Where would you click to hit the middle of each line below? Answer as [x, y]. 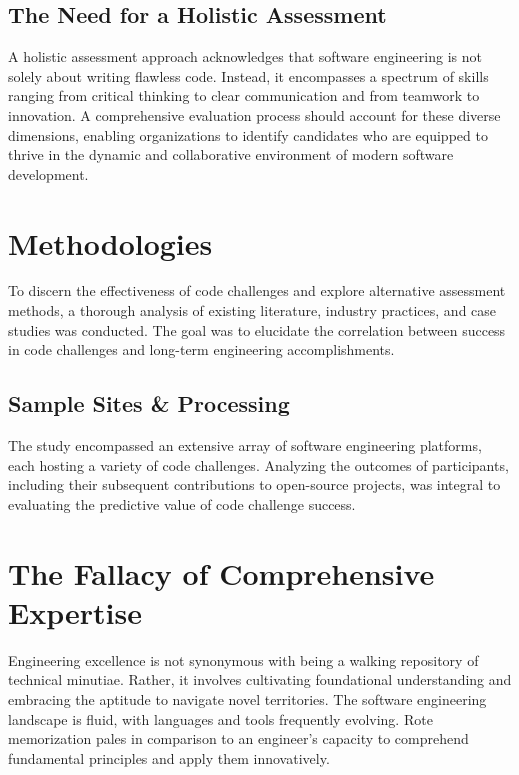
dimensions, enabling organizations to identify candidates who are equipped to [248, 134]
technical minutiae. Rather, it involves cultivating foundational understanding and [260, 679]
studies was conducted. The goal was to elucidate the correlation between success [257, 329]
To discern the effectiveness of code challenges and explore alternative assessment [257, 290]
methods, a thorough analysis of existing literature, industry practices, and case [252, 310]
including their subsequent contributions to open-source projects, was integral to [254, 484]
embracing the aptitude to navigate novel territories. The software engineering [247, 698]
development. [48, 173]
